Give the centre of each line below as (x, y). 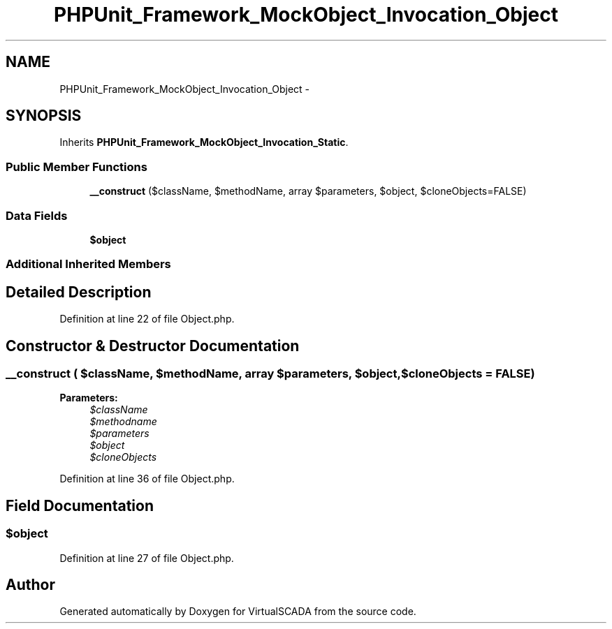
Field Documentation (80, 505)
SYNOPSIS (44, 116)
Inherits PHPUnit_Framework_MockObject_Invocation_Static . (204, 142)
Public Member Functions (76, 166)
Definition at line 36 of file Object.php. (147, 479)
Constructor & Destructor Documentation (153, 346)
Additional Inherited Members (88, 264)
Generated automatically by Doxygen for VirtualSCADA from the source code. (238, 612)
